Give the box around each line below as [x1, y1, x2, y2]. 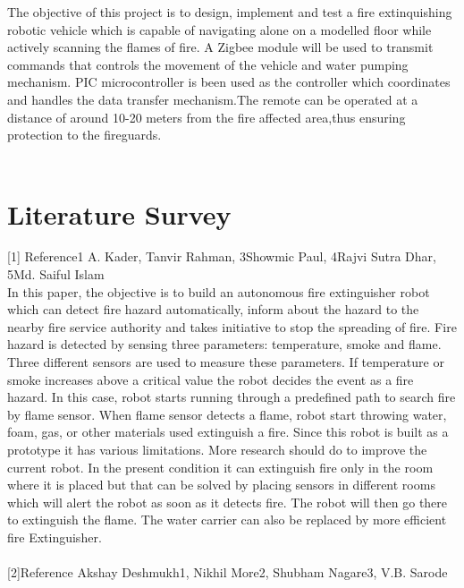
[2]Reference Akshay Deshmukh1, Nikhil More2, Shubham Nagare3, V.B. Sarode [7, 563, 448, 582]
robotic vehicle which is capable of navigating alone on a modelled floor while [7, 20, 432, 38]
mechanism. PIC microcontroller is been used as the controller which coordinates [7, 72, 451, 91]
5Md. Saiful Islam [7, 265, 105, 284]
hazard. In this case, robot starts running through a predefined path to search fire [7, 388, 456, 406]
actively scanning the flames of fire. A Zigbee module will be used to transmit [7, 38, 434, 56]
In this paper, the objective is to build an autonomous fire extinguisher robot [7, 282, 430, 301]
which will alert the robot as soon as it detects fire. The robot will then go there [7, 492, 448, 511]
